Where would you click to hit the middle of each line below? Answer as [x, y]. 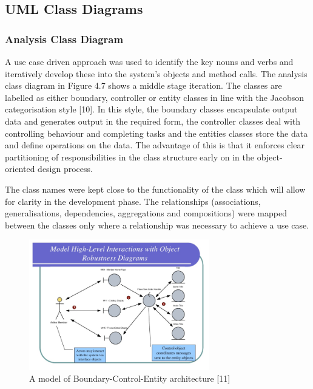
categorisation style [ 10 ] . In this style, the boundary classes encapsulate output [151, 109]
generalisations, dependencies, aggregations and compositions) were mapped [146, 213]
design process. [65, 169]
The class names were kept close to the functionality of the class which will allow [155, 189]
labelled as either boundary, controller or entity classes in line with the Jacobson [155, 97]
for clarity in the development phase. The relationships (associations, [133, 201]
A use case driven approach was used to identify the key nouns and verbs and [149, 61]
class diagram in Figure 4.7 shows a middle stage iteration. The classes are [143, 85]
